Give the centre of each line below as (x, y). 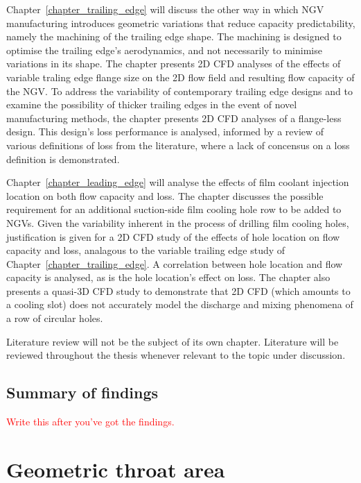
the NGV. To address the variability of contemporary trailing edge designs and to (179, 91)
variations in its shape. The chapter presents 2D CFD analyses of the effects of (174, 63)
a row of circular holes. (55, 318)
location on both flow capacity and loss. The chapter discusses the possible (165, 195)
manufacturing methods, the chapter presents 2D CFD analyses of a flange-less (174, 118)
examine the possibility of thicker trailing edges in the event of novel (152, 104)
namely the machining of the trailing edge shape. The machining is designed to (174, 36)
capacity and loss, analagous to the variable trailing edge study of (146, 250)
